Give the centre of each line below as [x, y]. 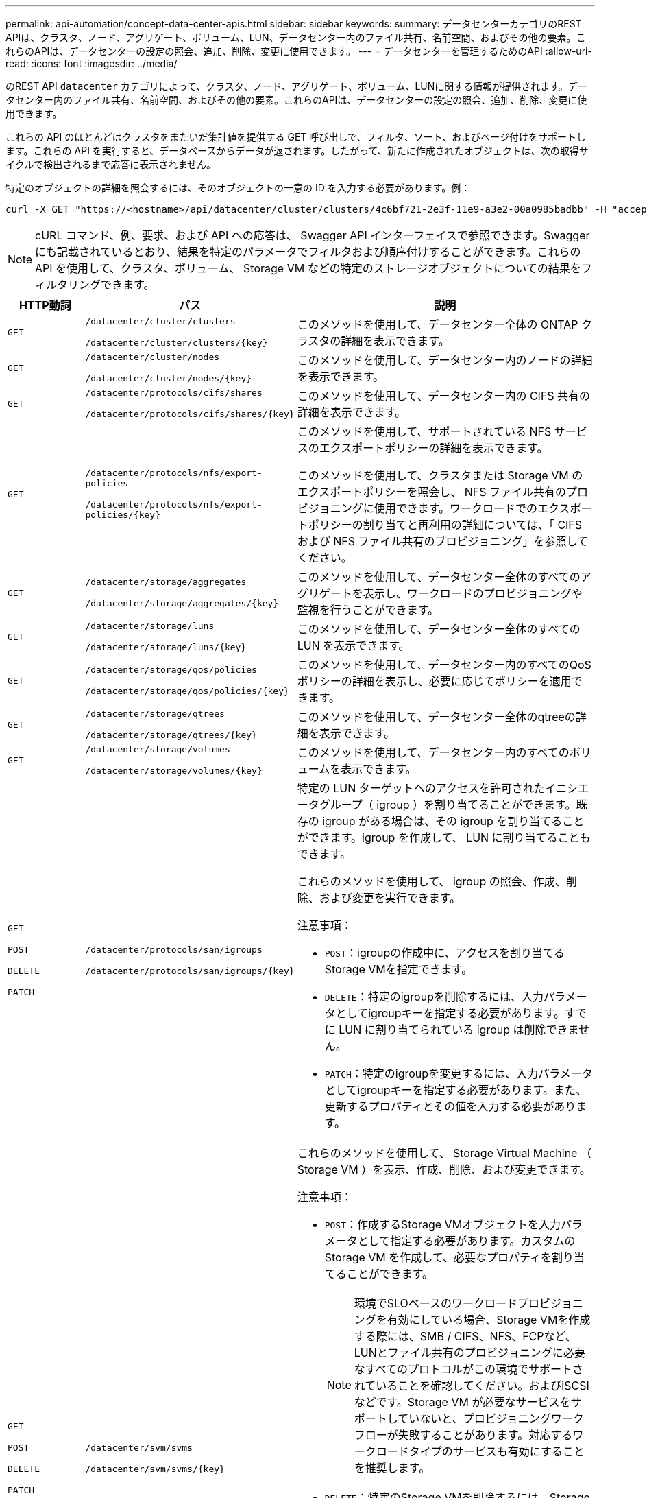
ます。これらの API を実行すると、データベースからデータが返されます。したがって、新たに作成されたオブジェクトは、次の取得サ [297, 151]
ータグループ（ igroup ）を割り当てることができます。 [437, 805]
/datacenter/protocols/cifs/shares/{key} [190, 414]
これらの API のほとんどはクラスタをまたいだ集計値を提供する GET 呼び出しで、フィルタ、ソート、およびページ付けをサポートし [296, 137]
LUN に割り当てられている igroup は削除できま [459, 1030]
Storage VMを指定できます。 [399, 969]
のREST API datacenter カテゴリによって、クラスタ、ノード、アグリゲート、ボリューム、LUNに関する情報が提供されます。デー [296, 86]
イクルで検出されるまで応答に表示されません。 [111, 164]
